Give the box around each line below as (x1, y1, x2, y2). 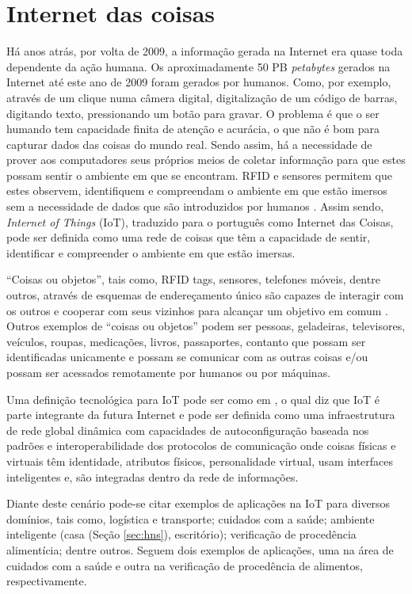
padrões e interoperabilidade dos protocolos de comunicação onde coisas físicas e (6, 437, 396, 454)
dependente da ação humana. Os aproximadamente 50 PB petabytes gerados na (6, 58, 391, 74)
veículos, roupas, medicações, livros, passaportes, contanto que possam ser (6, 333, 366, 349)
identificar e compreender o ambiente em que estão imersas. (6, 244, 296, 261)
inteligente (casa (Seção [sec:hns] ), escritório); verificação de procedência (6, 526, 357, 543)
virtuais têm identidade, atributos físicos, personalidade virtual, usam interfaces (6, 452, 394, 469)
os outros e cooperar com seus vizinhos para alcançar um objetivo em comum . (6, 302, 388, 318)
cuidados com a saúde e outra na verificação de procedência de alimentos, (6, 557, 363, 573)
